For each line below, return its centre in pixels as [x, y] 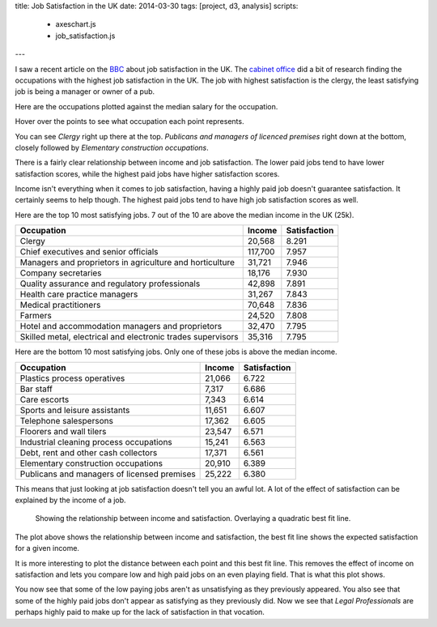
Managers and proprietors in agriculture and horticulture [127, 262]
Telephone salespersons [66, 420]
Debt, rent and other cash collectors [89, 452]
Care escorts [45, 399]
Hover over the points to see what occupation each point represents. [129, 122]
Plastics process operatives [72, 378]
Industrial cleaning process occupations [96, 441]
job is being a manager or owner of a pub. [85, 92]
